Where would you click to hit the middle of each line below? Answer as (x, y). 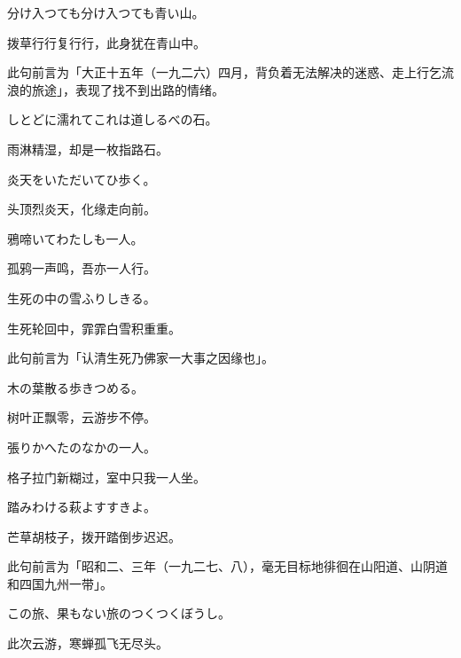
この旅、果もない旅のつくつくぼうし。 (119, 613)
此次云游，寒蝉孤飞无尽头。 (88, 643)
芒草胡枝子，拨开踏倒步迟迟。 (94, 536)
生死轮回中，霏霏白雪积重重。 (94, 328)
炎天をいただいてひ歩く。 (82, 179)
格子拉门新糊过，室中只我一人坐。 (106, 477)
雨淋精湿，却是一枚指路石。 (88, 149)
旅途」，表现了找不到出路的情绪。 (128, 89)
